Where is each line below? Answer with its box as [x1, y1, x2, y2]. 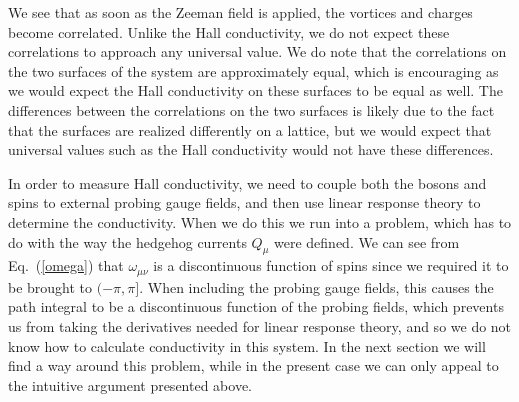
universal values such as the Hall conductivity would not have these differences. [8, 139, 494, 160]
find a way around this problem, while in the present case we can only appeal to [8, 355, 499, 376]
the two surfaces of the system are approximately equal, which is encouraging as [8, 60, 499, 81]
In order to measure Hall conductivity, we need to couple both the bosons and [8, 172, 487, 193]
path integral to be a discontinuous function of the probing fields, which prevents [8, 296, 504, 317]
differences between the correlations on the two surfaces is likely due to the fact [8, 99, 495, 120]
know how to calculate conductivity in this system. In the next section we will [8, 335, 486, 356]
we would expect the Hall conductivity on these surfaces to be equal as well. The [8, 80, 503, 101]
